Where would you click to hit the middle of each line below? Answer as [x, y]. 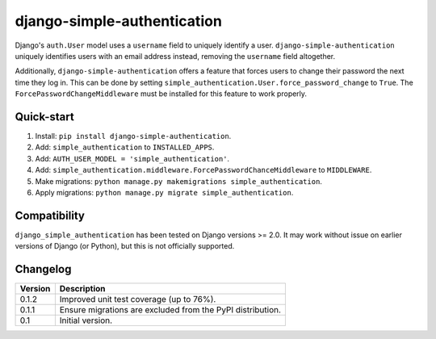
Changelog [43, 269]
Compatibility [50, 215]
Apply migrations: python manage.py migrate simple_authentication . [164, 192]
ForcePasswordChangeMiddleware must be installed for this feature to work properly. [161, 94]
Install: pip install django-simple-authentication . [133, 136]
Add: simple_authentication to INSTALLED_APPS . [125, 147]
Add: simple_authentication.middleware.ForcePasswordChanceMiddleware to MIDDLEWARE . [203, 170]
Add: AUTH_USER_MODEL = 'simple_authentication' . [132, 158]
